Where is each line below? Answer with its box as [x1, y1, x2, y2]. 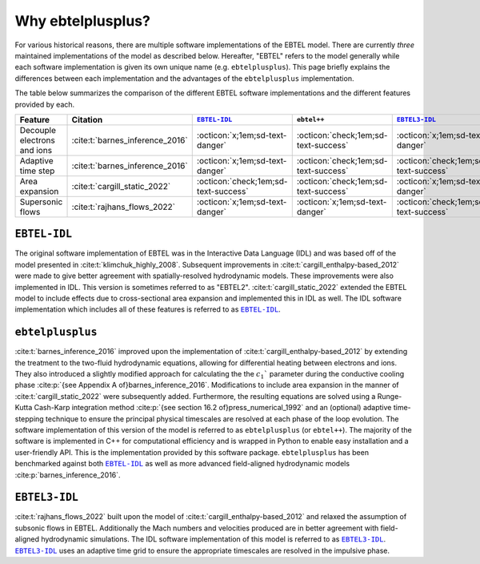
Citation [71, 114, 103, 125]
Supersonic [19, 196, 63, 207]
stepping [14, 413, 44, 424]
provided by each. [14, 99, 75, 109]
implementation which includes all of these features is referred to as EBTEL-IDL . [14, 304, 282, 314]
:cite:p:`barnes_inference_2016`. [14, 469, 121, 480]
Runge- [377, 391, 402, 401]
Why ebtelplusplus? [14, 12, 151, 30]
